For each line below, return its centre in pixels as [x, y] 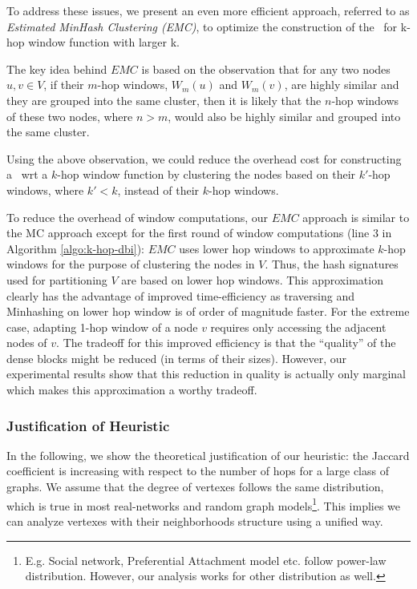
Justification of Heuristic [88, 425]
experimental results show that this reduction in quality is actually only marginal [206, 374]
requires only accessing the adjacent [298, 327]
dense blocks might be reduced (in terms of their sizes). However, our [177, 358]
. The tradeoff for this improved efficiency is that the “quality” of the [226, 343]
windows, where [45, 190]
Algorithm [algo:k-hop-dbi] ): [75, 248]
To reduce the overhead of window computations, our [138, 217]
